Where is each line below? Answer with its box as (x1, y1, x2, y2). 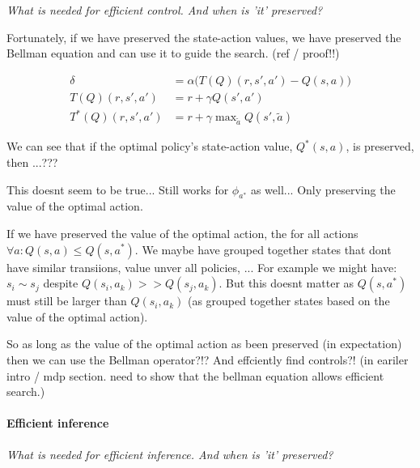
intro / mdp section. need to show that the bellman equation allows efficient (6, 367, 384, 384)
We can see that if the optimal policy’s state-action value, (6, 138, 293, 155)
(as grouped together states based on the (187, 292, 390, 309)
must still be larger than (6, 292, 127, 309)
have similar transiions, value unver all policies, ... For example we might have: (6, 258, 397, 275)
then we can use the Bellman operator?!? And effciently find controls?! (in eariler (6, 351, 409, 368)
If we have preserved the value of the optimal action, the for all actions (6, 224, 358, 241)
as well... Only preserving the (250, 181, 396, 198)
